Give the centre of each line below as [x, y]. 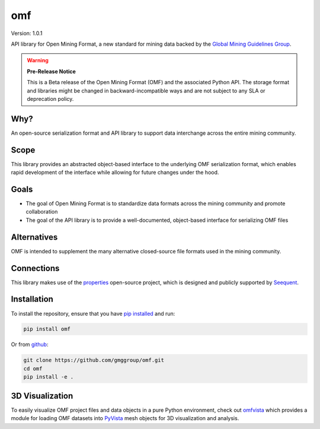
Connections [35, 268]
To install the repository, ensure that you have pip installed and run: [93, 313]
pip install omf [47, 329]
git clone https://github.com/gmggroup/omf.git [94, 360]
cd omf [33, 368]
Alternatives [34, 237]
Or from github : [30, 345]
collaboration [42, 212]
